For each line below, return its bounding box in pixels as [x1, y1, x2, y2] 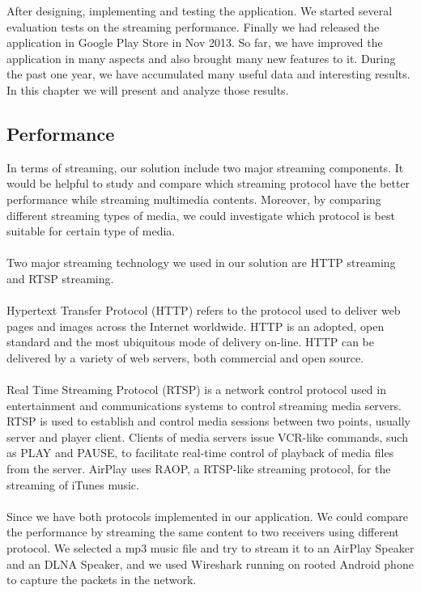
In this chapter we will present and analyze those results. [6, 81, 289, 98]
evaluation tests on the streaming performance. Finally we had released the [6, 18, 380, 35]
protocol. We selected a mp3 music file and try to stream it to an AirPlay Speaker [6, 540, 415, 557]
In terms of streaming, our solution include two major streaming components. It [6, 159, 404, 176]
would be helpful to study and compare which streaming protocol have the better [6, 175, 410, 192]
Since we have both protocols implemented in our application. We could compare [6, 507, 409, 524]
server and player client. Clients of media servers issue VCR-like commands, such [6, 428, 408, 445]
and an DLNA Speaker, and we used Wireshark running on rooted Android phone [6, 555, 414, 572]
